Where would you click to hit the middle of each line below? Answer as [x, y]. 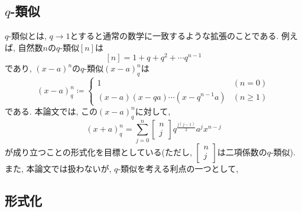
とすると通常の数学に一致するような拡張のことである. [174, 36]
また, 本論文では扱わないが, [58, 168]
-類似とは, [27, 36]
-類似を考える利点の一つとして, [178, 168]
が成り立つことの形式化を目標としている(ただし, [98, 151]
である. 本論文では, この [51, 111]
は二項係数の [242, 151]
